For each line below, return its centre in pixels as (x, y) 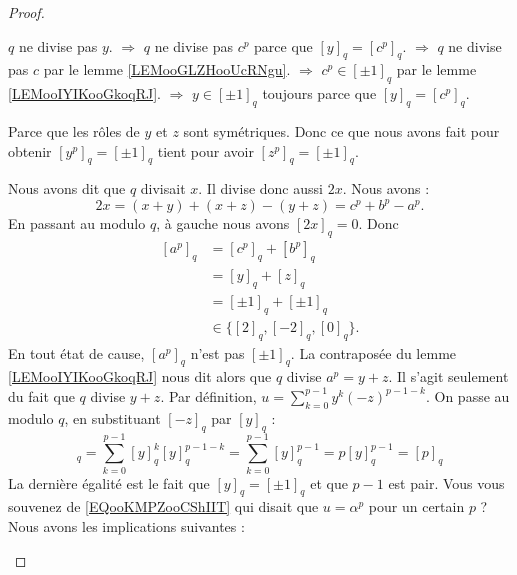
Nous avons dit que (67, 188)
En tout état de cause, (76, 352)
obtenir (30, 150)
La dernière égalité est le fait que (109, 482)
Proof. (26, 12)
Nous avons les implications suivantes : (126, 526)
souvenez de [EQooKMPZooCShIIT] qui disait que (163, 506)
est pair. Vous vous (446, 482)
